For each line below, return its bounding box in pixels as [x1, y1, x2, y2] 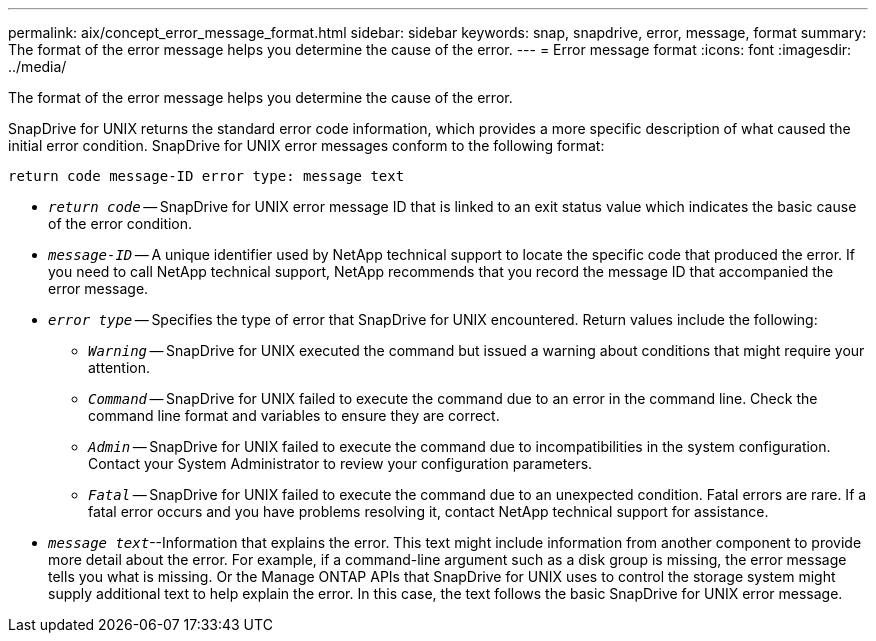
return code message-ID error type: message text [8, 168, 405, 184]
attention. [88, 359, 150, 376]
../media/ [8, 58, 67, 75]
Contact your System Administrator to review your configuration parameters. [88, 455, 593, 472]
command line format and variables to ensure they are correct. [88, 407, 500, 424]
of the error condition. [48, 215, 193, 232]
